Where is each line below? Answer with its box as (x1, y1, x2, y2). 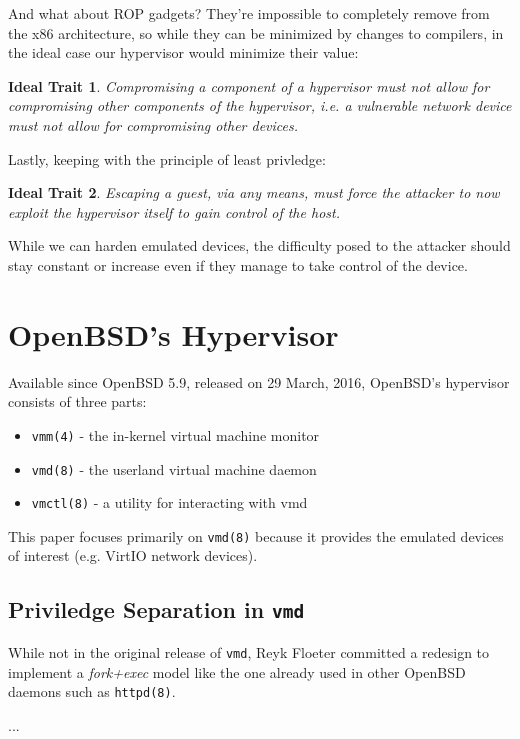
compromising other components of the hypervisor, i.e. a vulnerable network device (8, 95, 512, 116)
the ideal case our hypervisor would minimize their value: (8, 42, 359, 63)
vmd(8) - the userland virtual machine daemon (31, 458, 317, 479)
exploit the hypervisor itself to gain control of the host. (8, 201, 340, 222)
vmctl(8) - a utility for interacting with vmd (31, 492, 308, 513)
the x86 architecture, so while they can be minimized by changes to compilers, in (8, 22, 504, 43)
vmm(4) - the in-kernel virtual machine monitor (31, 424, 320, 445)
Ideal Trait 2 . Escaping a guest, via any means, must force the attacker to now (8, 182, 500, 203)
